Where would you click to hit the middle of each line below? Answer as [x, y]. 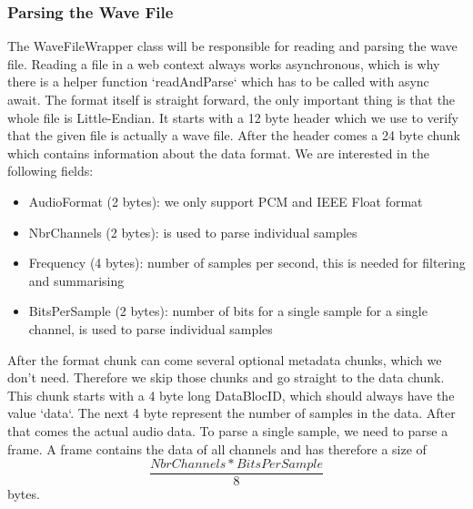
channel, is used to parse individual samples [151, 328]
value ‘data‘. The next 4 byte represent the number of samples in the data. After [231, 413]
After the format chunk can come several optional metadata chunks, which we [225, 359]
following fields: [50, 171]
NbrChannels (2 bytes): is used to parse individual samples [193, 232]
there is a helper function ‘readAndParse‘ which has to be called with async [218, 81]
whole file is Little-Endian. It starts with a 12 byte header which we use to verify [233, 117]
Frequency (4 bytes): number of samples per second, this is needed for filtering [247, 263]
